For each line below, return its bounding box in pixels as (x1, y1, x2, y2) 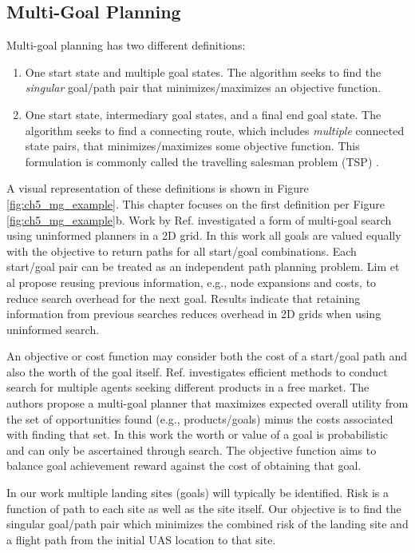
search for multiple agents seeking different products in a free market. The (6, 379, 370, 396)
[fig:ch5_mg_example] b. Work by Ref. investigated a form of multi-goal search (6, 211, 392, 228)
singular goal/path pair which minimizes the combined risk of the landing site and (6, 515, 409, 532)
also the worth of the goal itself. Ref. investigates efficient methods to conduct (6, 363, 388, 380)
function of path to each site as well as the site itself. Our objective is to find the (6, 499, 401, 516)
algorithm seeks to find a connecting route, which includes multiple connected (25, 121, 405, 138)
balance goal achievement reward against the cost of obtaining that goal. (6, 457, 362, 474)
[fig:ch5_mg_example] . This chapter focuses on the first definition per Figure (6, 195, 385, 212)
